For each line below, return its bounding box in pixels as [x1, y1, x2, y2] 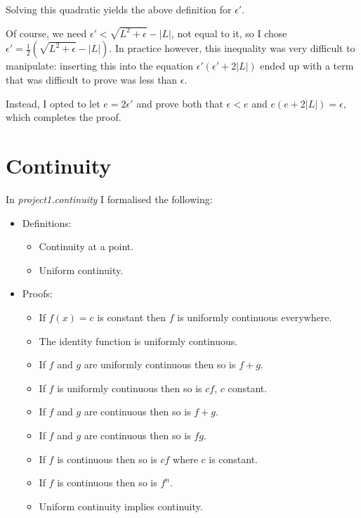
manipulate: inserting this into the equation [6, 58, 194, 73]
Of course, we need [6, 25, 87, 40]
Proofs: [22, 286, 53, 301]
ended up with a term [260, 58, 354, 73]
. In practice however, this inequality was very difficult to [109, 41, 355, 56]
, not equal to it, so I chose [171, 25, 287, 40]
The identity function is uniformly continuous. [39, 333, 238, 348]
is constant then [97, 309, 166, 324]
